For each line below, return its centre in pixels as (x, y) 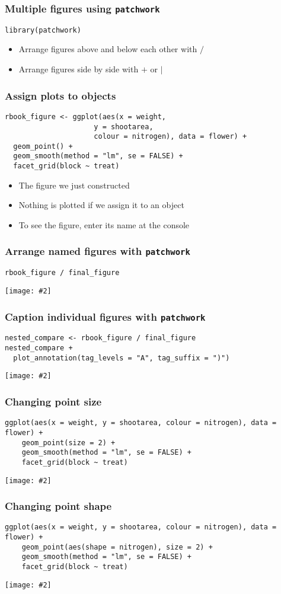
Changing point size (53, 401)
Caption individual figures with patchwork (105, 316)
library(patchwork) (43, 30)
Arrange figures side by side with (79, 69)
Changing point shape (58, 506)
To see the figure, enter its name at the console (104, 224)
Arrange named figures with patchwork (98, 251)
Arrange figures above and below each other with (108, 49)
